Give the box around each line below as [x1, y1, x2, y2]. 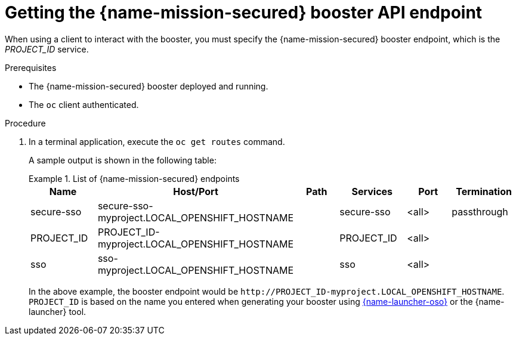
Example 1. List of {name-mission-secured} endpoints [29, 173, 240, 184]
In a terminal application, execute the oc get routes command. [29, 136, 285, 147]
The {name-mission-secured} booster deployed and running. [29, 81, 268, 91]
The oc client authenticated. [29, 99, 139, 110]
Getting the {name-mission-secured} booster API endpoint [5, 2, 483, 23]
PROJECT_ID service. [5, 44, 89, 54]
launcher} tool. [29, 306, 86, 317]
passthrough [452, 205, 508, 218]
